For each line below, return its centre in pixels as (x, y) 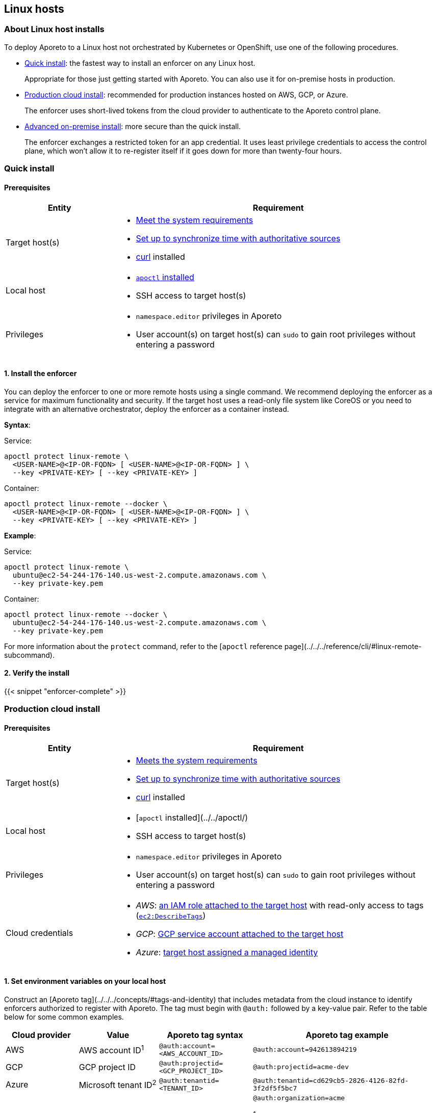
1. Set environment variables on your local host (85, 981)
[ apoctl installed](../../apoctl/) (192, 818)
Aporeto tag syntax (205, 1035)
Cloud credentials (40, 933)
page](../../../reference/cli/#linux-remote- (353, 646)
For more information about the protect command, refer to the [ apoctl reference (143, 646)
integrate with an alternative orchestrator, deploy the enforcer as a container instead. (147, 409)
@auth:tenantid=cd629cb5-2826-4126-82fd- (331, 1080)
